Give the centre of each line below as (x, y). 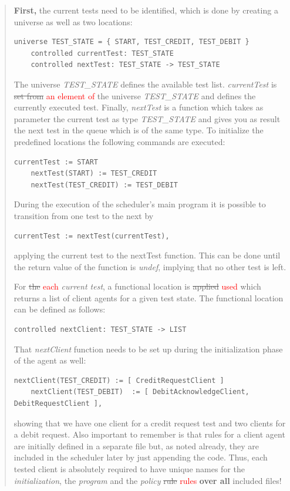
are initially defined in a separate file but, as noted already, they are (136, 445)
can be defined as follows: (60, 309)
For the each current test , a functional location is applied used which (137, 286)
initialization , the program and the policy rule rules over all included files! (148, 480)
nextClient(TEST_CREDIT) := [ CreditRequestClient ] (119, 380)
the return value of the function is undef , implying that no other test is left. (150, 266)
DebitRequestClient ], (58, 404)
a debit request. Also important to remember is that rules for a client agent (149, 434)
